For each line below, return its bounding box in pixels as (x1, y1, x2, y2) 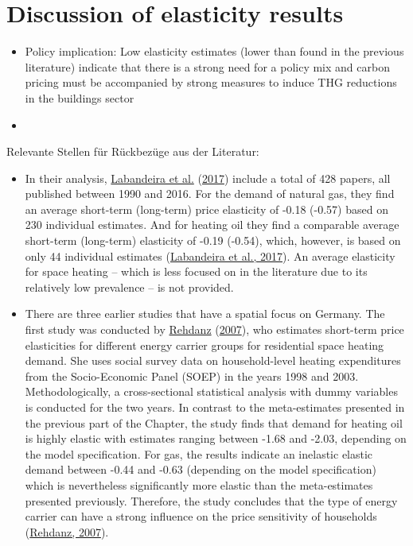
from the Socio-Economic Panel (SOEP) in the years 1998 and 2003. (25, 367, 359, 384)
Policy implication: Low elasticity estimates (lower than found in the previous (25, 43, 404, 60)
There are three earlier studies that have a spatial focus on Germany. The (25, 305, 385, 322)
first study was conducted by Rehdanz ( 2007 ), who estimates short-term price (25, 321, 404, 338)
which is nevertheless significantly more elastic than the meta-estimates (25, 476, 373, 493)
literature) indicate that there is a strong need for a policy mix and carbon (25, 58, 390, 75)
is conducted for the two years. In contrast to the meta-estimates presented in (25, 399, 405, 415)
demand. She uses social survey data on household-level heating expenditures (25, 352, 401, 369)
